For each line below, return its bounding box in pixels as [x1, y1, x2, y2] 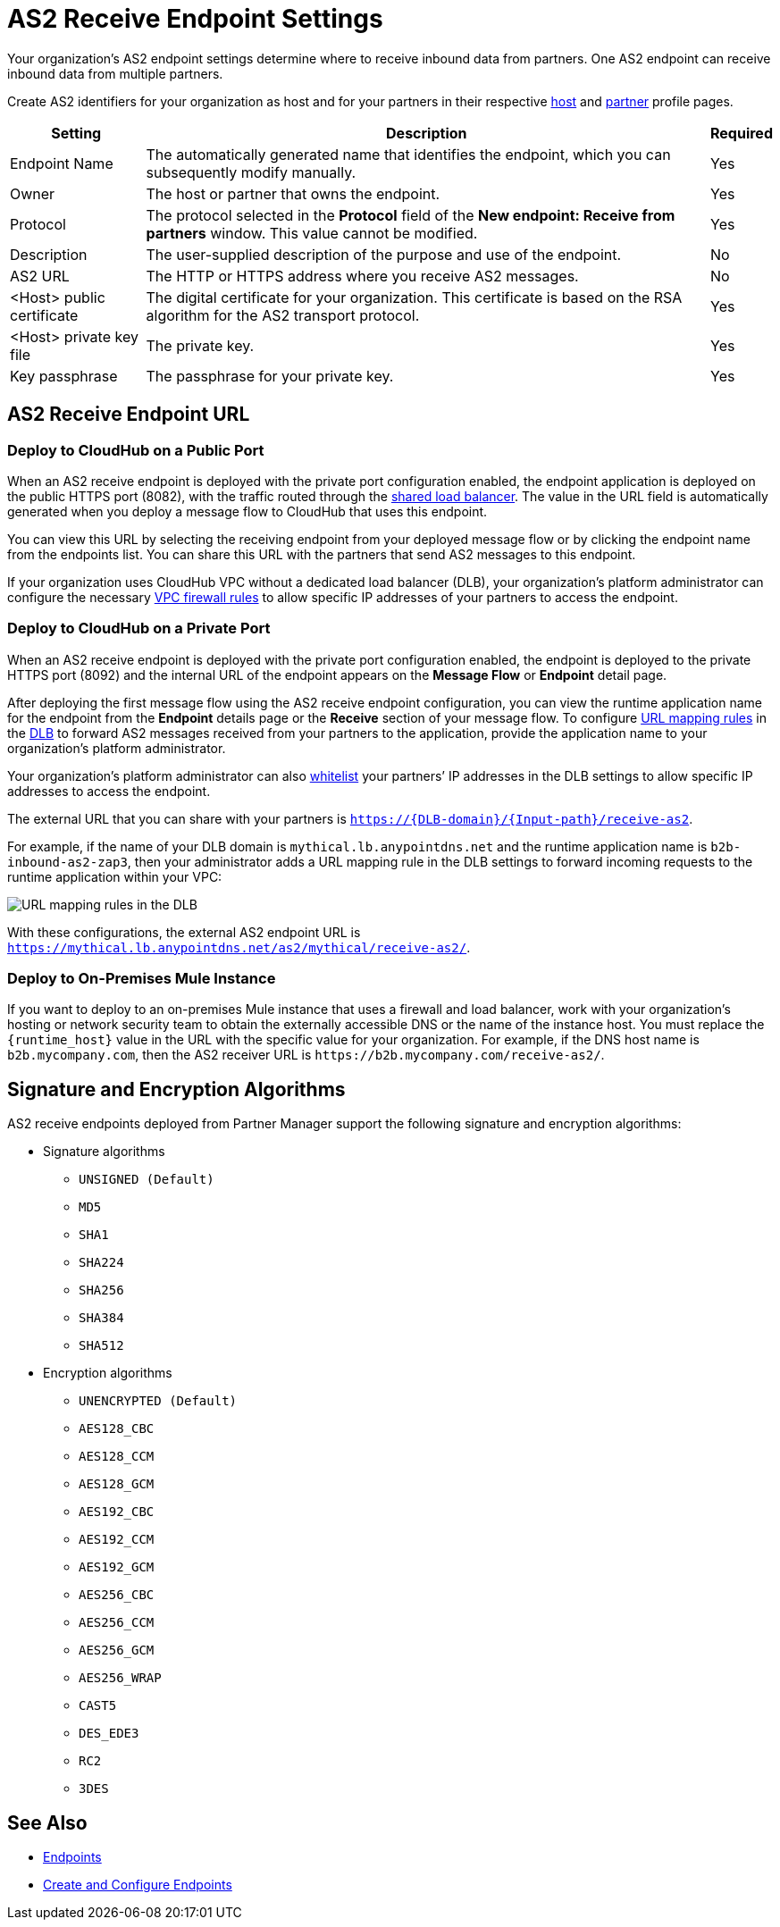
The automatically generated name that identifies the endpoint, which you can [146, 145, 671, 163]
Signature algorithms [43, 1144, 165, 1160]
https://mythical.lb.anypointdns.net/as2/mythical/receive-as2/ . [7, 939, 471, 955]
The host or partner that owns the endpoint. [146, 184, 440, 203]
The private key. [146, 336, 255, 355]
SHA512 [79, 1338, 124, 1353]
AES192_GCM [79, 1560, 155, 1575]
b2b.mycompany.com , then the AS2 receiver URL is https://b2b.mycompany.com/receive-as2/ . [7, 1047, 605, 1063]
